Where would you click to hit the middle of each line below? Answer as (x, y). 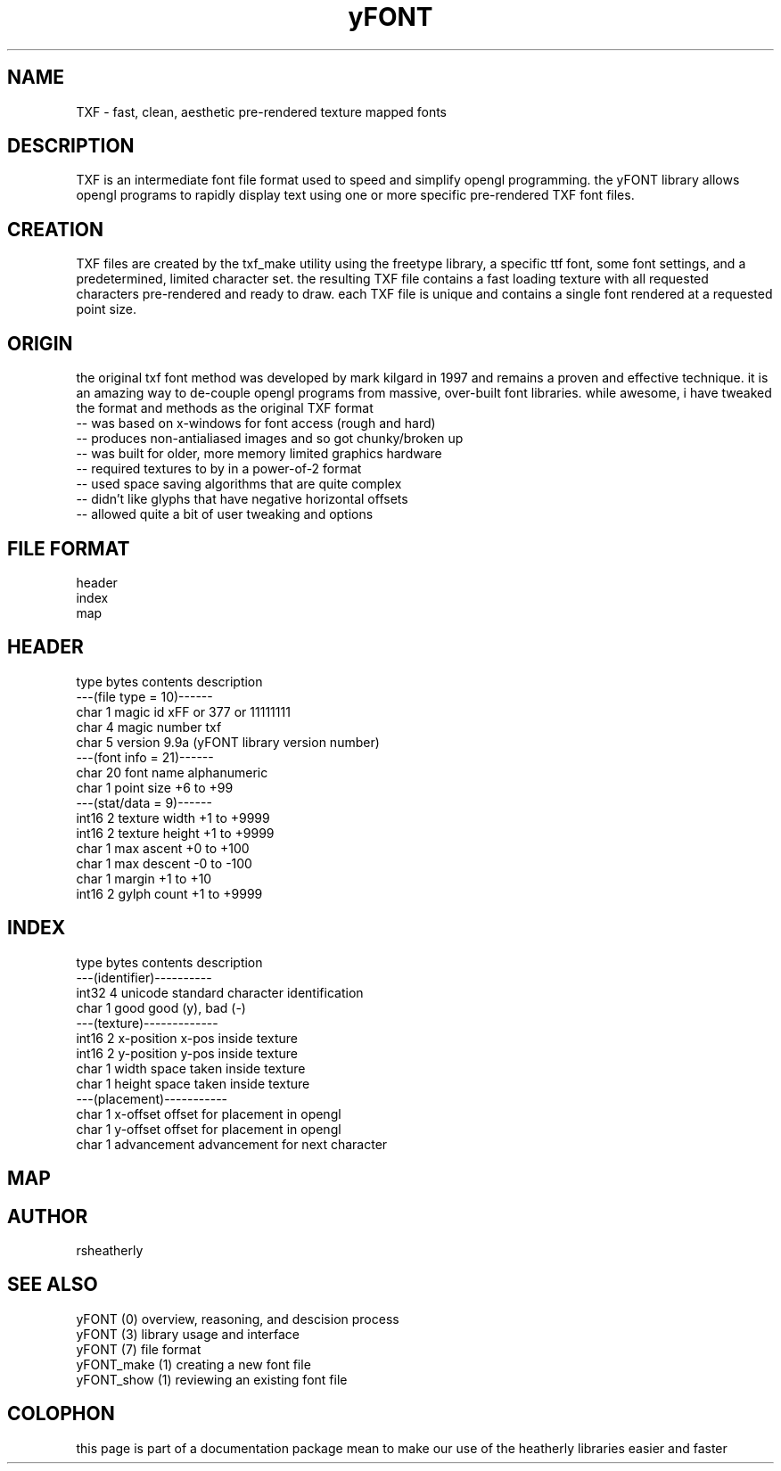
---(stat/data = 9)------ (144, 802)
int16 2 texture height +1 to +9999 (175, 833)
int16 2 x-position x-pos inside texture (187, 1038)
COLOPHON (61, 1414)
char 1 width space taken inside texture (191, 1068)
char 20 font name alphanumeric (172, 772)
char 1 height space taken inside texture (193, 1083)
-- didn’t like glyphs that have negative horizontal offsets (242, 499)
